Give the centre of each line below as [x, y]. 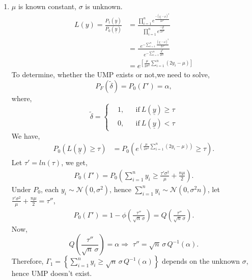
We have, [26, 135]
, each [50, 189]
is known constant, [47, 6]
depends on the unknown [201, 261]
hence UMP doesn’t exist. [52, 273]
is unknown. [104, 6]
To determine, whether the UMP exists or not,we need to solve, [110, 74]
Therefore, [27, 261]
